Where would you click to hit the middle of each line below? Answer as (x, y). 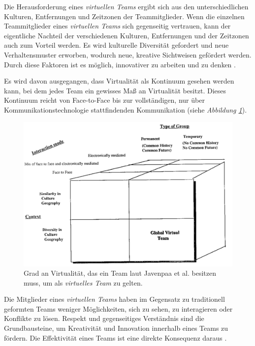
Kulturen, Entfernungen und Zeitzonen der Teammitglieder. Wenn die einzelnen (124, 16)
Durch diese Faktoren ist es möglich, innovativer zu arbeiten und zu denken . (120, 64)
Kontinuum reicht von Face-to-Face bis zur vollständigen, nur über (104, 100)
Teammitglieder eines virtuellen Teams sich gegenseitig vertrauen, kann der (117, 26)
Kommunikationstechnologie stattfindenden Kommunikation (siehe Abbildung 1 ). (126, 109)
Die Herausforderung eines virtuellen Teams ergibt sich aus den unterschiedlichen (126, 6)
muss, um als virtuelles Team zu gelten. (83, 282)
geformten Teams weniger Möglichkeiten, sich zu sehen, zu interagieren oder (118, 308)
